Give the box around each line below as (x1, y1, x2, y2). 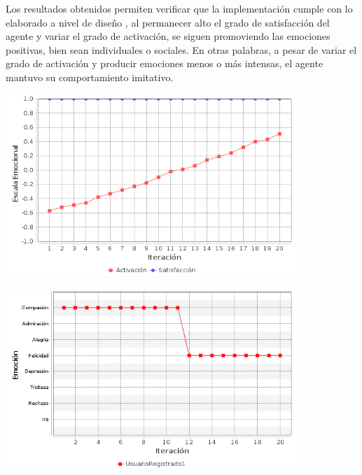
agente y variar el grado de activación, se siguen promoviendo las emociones (6, 29, 330, 43)
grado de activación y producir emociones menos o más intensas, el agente (6, 56, 323, 71)
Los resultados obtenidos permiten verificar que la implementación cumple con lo (6, 1, 353, 15)
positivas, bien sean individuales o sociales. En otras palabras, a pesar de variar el (6, 42, 357, 57)
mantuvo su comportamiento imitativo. (6, 69, 174, 84)
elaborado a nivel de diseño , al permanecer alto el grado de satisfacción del (6, 15, 330, 29)
